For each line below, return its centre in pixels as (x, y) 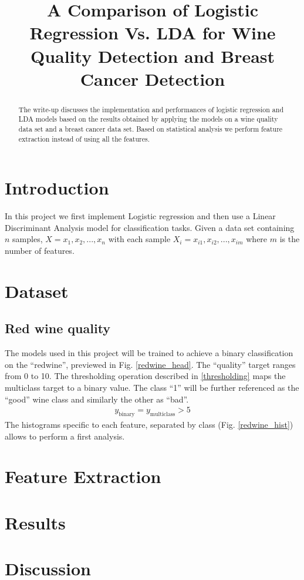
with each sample (139, 239)
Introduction (57, 188)
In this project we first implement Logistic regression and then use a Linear (140, 216)
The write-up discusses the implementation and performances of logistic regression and (151, 109)
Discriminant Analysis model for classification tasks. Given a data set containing (150, 227)
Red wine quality (58, 328)
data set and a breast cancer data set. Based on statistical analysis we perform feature (151, 129)
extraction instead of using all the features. (84, 138)
